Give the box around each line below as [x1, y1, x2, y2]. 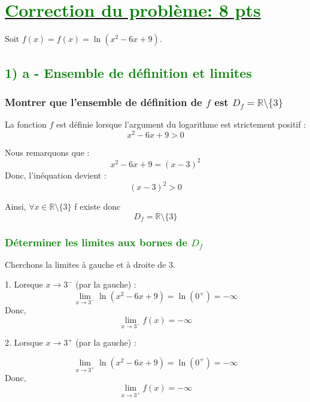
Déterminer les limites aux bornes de [5, 234, 187, 249]
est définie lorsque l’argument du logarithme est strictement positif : [56, 118, 306, 131]
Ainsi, [5, 200, 26, 213]
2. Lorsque [5, 336, 43, 349]
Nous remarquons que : [5, 146, 90, 158]
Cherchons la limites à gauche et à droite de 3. [5, 258, 175, 270]
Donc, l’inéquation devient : [5, 168, 107, 181]
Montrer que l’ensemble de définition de [5, 94, 202, 109]
